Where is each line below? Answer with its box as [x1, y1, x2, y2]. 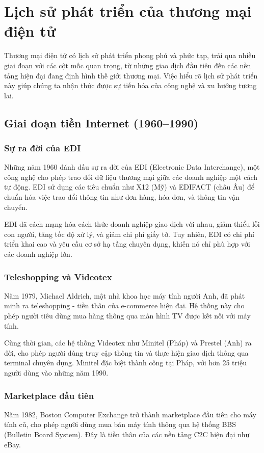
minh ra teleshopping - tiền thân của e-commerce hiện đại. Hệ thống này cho [4, 300, 245, 311]
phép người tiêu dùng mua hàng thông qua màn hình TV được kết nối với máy [4, 310, 251, 321]
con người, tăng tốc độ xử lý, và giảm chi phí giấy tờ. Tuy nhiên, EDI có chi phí [4, 228, 254, 239]
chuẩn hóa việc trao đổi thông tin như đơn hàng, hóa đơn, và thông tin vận [4, 192, 240, 202]
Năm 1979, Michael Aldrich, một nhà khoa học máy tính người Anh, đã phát [4, 290, 245, 301]
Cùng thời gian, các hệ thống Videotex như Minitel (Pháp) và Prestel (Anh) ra [4, 337, 252, 348]
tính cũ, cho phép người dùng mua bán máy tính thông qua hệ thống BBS [4, 419, 236, 430]
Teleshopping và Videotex [4, 270, 112, 283]
